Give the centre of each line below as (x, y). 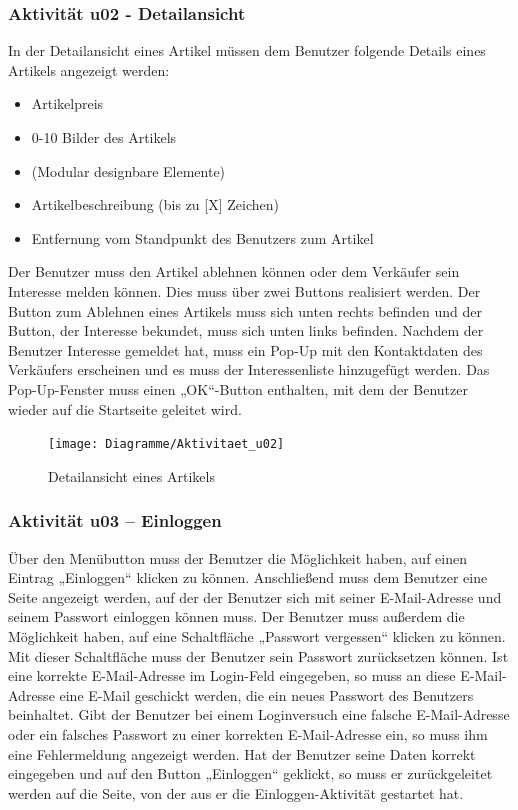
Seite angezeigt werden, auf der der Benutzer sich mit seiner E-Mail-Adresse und (255, 596)
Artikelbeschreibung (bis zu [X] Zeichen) (155, 204)
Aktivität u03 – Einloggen (115, 520)
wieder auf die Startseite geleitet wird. (125, 408)
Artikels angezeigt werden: (89, 69)
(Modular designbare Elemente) (128, 170)
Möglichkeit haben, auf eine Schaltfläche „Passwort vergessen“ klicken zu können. (257, 635)
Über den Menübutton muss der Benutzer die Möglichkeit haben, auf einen (237, 557)
